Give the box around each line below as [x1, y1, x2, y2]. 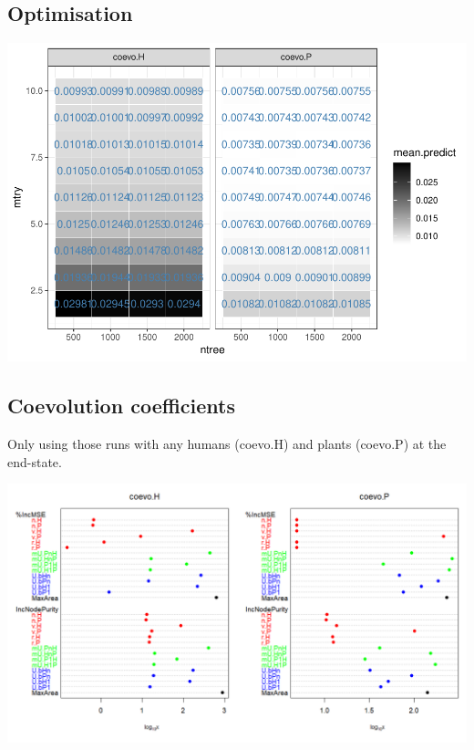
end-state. [7, 452, 62, 471]
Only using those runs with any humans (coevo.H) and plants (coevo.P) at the [7, 433, 447, 453]
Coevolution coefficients [7, 391, 235, 420]
